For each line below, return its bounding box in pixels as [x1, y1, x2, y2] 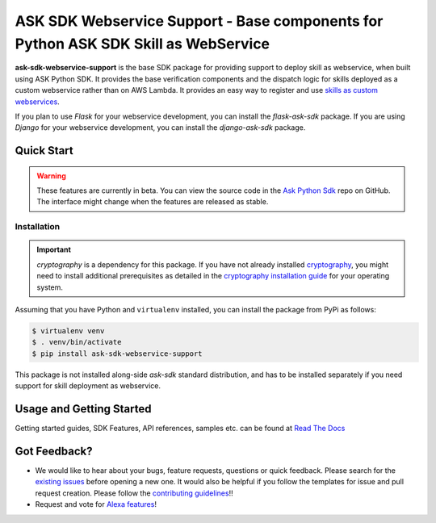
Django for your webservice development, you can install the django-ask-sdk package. [15, 123, 306, 132]
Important [36, 245, 72, 254]
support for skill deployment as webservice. [15, 381, 161, 391]
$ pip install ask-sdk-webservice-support [31, 349, 203, 358]
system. [36, 282, 64, 292]
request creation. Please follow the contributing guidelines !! [35, 488, 233, 498]
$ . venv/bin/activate [31, 337, 122, 347]
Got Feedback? [15, 444, 93, 458]
